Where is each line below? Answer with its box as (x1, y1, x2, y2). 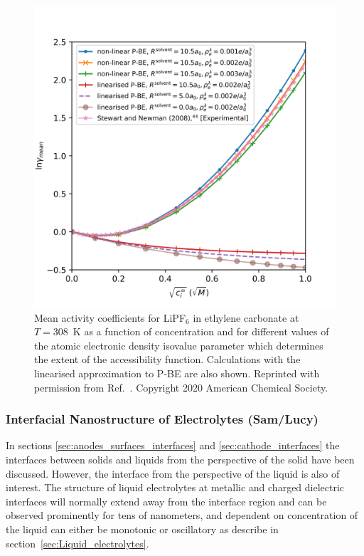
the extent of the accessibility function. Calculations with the (34, 352, 301, 367)
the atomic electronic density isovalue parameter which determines (34, 337, 323, 352)
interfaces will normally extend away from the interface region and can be (6, 493, 327, 508)
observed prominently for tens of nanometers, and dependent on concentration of (6, 508, 358, 523)
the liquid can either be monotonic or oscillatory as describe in (6, 521, 279, 536)
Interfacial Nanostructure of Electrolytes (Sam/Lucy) (6, 410, 318, 428)
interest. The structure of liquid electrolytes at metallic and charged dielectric (6, 480, 345, 495)
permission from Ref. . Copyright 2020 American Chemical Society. (34, 379, 328, 394)
